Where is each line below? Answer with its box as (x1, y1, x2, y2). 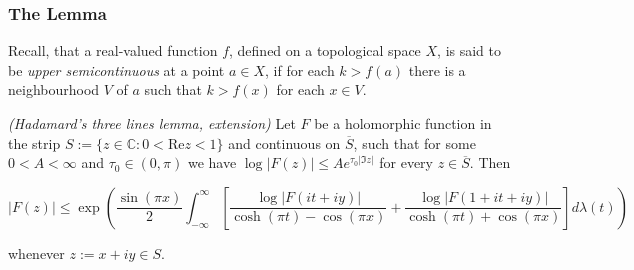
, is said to (437, 40, 502, 61)
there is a (408, 59, 466, 80)
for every (379, 152, 433, 173)
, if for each (265, 59, 335, 80)
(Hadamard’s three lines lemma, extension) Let (8, 113, 296, 133)
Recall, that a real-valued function (8, 40, 218, 61)
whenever (8, 242, 65, 263)
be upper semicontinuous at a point (8, 59, 225, 80)
